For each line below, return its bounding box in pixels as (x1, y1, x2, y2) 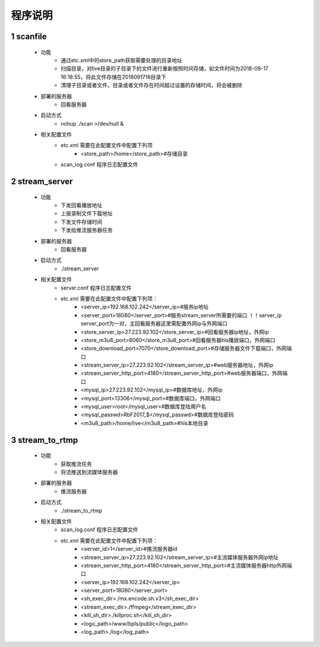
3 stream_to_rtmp (11, 435, 78, 445)
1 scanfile (11, 31, 47, 42)
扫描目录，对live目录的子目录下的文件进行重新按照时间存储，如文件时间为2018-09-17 (60, 65, 269, 72)
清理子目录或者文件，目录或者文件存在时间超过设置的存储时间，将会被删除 (60, 82, 242, 89)
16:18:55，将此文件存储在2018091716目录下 (60, 73, 167, 80)
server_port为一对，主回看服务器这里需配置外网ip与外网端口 (81, 320, 228, 327)
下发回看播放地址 (60, 202, 103, 209)
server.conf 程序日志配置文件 (60, 284, 132, 291)
